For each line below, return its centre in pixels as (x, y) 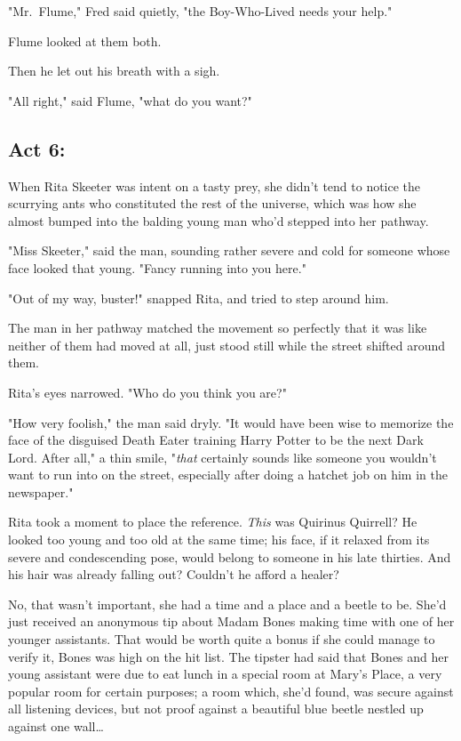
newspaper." (41, 491)
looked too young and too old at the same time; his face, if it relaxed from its (219, 540)
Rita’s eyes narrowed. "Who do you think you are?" (147, 392)
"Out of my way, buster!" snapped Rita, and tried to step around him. (199, 298)
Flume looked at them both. (85, 40)
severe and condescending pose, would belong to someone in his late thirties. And (230, 556)
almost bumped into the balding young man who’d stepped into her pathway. (219, 220)
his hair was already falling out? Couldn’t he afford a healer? (174, 574)
